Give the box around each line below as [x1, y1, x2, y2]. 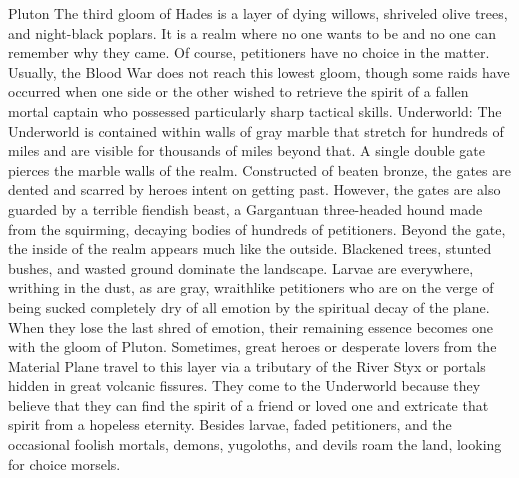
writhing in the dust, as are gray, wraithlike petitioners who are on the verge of [8, 277, 494, 298]
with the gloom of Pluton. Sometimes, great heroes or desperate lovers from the [8, 336, 497, 357]
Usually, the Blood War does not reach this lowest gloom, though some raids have [8, 61, 510, 82]
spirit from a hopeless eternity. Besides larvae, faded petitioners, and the [8, 414, 452, 435]
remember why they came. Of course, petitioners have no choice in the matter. [8, 42, 490, 63]
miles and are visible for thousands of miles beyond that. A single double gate [8, 140, 485, 161]
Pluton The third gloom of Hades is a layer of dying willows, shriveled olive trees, [8, 3, 508, 23]
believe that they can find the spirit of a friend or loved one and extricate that [8, 394, 489, 415]
